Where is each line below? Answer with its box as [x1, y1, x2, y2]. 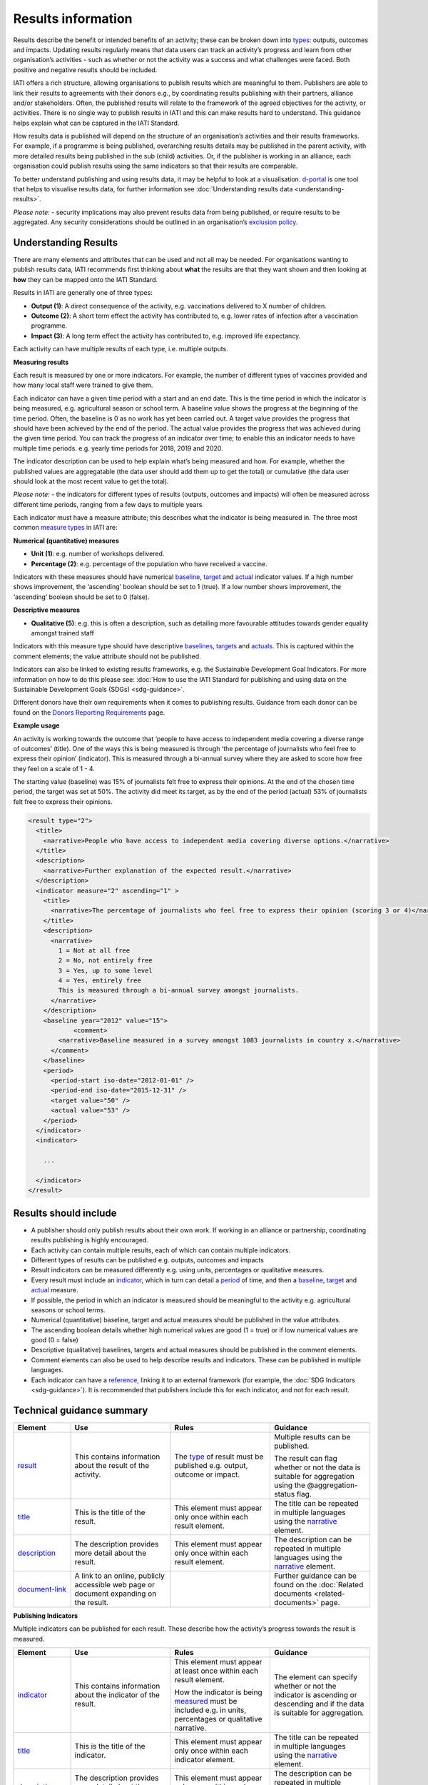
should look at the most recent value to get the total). [13, 477, 169, 486]
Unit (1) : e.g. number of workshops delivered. [31, 550, 165, 558]
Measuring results [13, 358, 69, 366]
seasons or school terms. [31, 1305, 106, 1314]
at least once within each [174, 1666, 259, 1676]
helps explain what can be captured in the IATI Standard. [13, 119, 180, 127]
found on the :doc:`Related [274, 1579, 364, 1589]
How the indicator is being [174, 1687, 263, 1697]
